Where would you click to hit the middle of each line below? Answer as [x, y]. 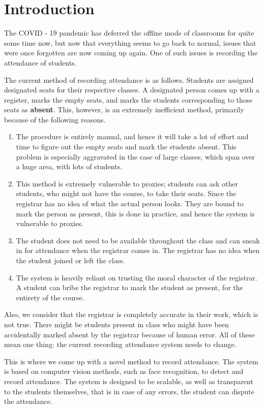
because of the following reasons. [55, 119]
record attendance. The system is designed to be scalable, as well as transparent [129, 381]
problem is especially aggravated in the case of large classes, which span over [136, 156]
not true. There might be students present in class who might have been [116, 324]
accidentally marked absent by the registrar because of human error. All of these [129, 334]
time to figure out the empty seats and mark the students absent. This [126, 147]
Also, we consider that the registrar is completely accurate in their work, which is [131, 314]
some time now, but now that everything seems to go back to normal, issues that [130, 42]
